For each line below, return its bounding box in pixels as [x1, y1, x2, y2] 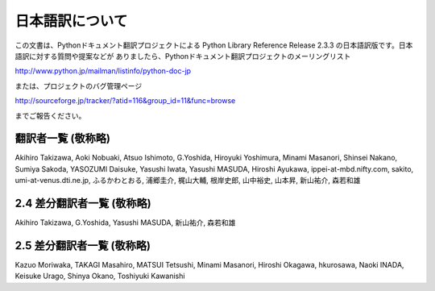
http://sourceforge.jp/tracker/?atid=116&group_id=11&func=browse [14, 96, 236, 106]
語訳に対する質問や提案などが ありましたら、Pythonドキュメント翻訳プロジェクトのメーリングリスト [14, 51, 351, 60]
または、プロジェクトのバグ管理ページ [14, 81, 143, 90]
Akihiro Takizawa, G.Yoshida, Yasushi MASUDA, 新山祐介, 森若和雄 [14, 218, 236, 227]
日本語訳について [14, 12, 128, 30]
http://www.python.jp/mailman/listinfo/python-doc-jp [14, 66, 192, 76]
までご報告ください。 [14, 110, 86, 120]
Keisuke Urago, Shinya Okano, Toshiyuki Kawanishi [14, 271, 185, 281]
